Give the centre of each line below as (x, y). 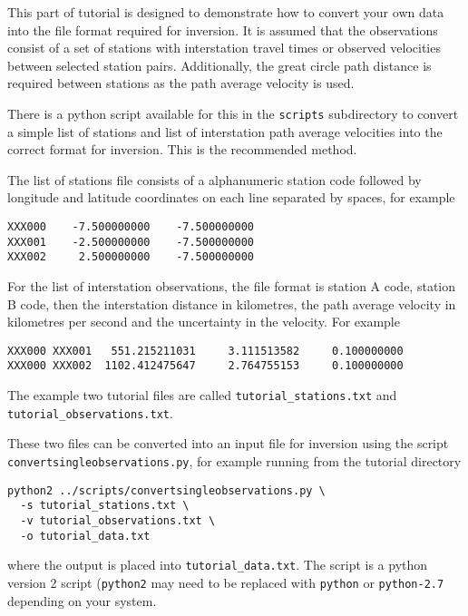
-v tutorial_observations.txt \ (118, 520)
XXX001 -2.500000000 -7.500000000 (131, 242)
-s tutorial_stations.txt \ (105, 506)
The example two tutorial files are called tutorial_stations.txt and (202, 395)
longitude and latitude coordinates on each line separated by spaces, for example (231, 197)
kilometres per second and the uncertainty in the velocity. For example (204, 322)
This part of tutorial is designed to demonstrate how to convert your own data (226, 12)
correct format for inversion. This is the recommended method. (182, 149)
